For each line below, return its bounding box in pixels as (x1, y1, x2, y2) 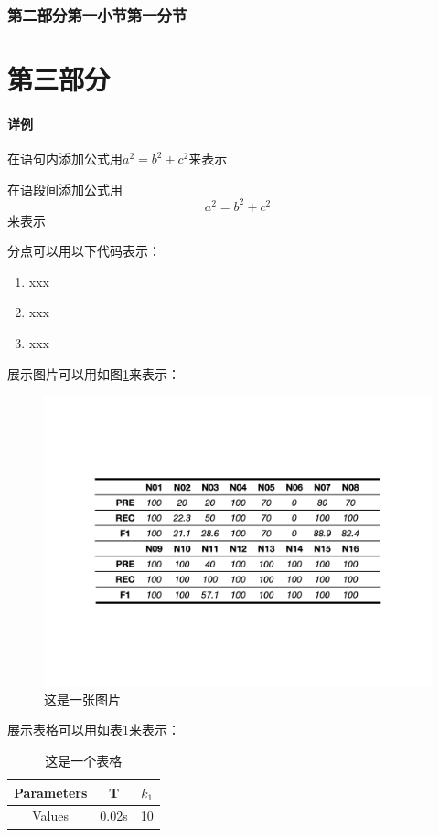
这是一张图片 (44, 689, 121, 708)
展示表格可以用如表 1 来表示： (7, 720, 180, 739)
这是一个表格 (45, 751, 123, 770)
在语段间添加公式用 (7, 179, 123, 198)
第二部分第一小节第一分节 (7, 3, 187, 26)
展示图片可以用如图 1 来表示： (7, 364, 180, 383)
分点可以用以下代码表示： (7, 241, 161, 260)
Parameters (14, 782, 88, 801)
